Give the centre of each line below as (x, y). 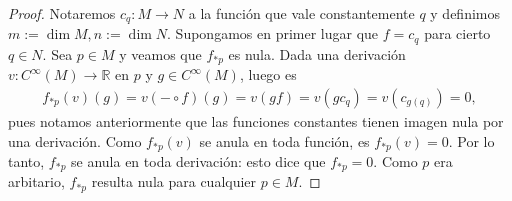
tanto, (26, 161)
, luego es (268, 74)
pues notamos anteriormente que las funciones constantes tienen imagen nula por (256, 120)
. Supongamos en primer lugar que (273, 33)
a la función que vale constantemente (301, 13)
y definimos (465, 13)
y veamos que (160, 53)
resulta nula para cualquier (174, 181)
